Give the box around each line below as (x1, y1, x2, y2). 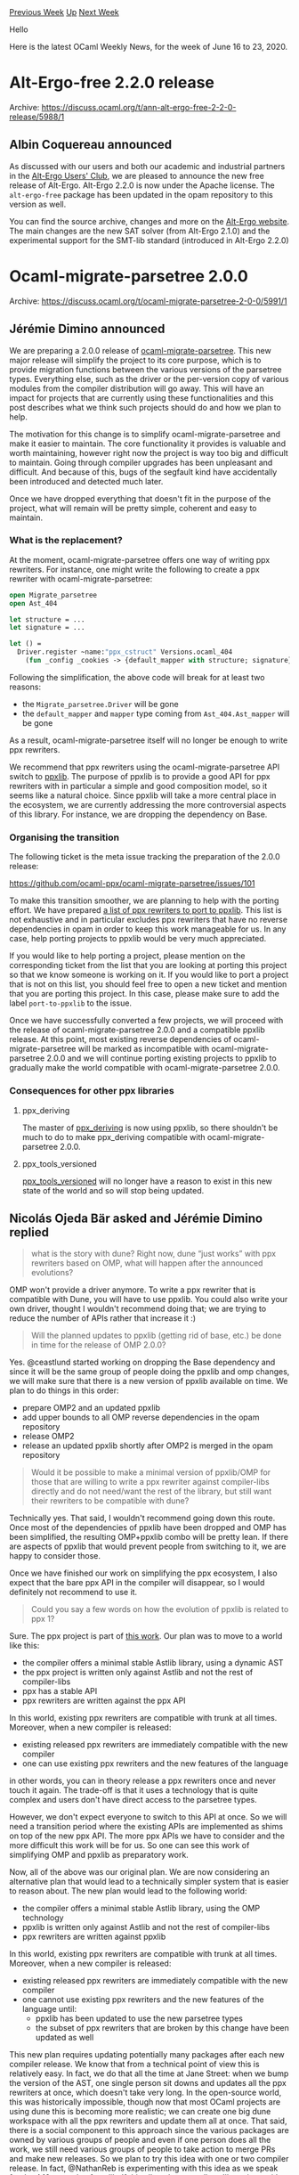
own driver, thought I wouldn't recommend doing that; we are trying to (9, 1303, 267, 1315)
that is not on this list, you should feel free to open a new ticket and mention (9, 979, 287, 990)
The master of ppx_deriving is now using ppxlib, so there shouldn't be (21, 1122, 279, 1133)
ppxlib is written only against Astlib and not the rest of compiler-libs (21, 1922, 271, 1933)
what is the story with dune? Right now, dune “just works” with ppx (30, 1249, 277, 1259)
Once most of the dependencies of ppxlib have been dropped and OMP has (9, 1522, 287, 1533)
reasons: (9, 681, 42, 692)
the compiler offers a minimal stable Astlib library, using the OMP (21, 1903, 261, 1914)
